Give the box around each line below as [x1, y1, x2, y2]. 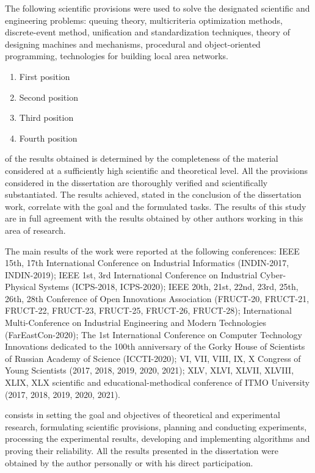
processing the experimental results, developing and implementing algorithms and [5, 432, 310, 445]
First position [19, 70, 70, 82]
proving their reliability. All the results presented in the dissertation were [5, 444, 278, 457]
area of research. [5, 223, 66, 236]
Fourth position [19, 131, 78, 144]
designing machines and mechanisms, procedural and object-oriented [5, 37, 261, 50]
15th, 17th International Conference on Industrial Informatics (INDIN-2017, [5, 256, 289, 269]
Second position [19, 90, 78, 103]
